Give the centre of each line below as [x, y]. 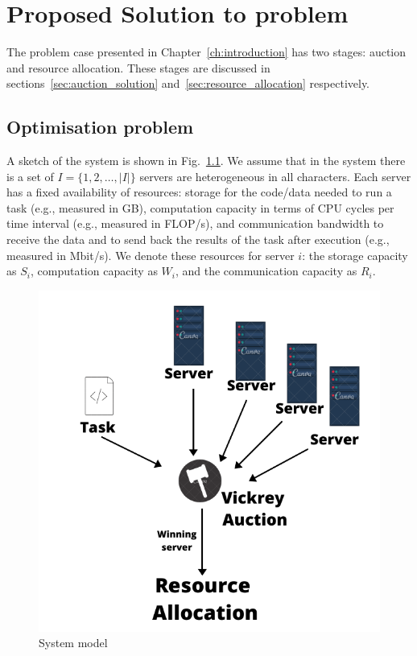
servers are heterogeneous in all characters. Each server [275, 176]
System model [73, 643]
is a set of [30, 176]
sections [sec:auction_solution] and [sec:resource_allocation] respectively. [188, 83]
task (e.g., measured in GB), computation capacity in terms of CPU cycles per [200, 207]
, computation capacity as [94, 271]
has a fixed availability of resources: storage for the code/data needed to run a [199, 192]
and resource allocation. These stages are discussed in [138, 67]
